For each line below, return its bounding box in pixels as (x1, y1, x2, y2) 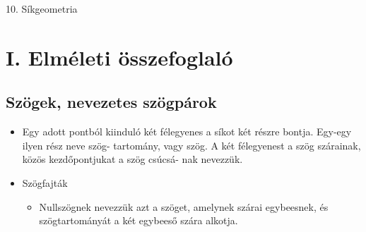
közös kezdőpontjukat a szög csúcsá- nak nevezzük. (22, 152, 243, 166)
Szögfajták (22, 175, 68, 190)
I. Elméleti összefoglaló (6, 42, 233, 71)
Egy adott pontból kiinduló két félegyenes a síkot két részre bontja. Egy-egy (22, 124, 352, 139)
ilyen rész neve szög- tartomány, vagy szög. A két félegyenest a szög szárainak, (22, 138, 361, 152)
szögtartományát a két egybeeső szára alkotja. (39, 213, 238, 228)
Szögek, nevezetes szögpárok (6, 91, 217, 113)
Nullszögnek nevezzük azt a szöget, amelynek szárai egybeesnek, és (39, 199, 329, 214)
